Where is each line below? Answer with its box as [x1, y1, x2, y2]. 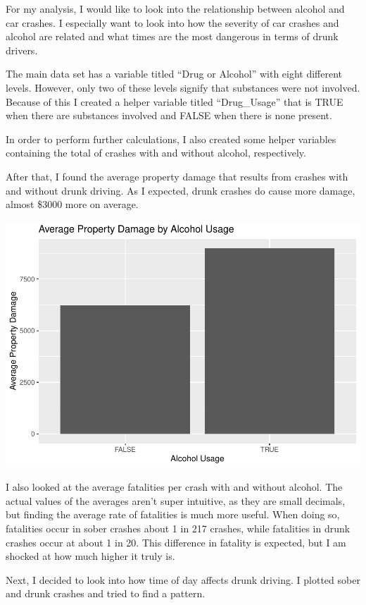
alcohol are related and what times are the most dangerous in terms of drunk [6, 29, 339, 44]
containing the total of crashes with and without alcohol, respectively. [6, 145, 306, 160]
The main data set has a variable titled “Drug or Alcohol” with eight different [6, 66, 343, 81]
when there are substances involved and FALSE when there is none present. [6, 108, 332, 123]
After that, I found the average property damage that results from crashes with [6, 169, 348, 183]
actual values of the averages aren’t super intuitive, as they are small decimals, [6, 493, 346, 508]
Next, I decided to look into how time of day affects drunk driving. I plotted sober [6, 572, 360, 587]
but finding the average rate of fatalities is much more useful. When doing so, [6, 507, 340, 522]
